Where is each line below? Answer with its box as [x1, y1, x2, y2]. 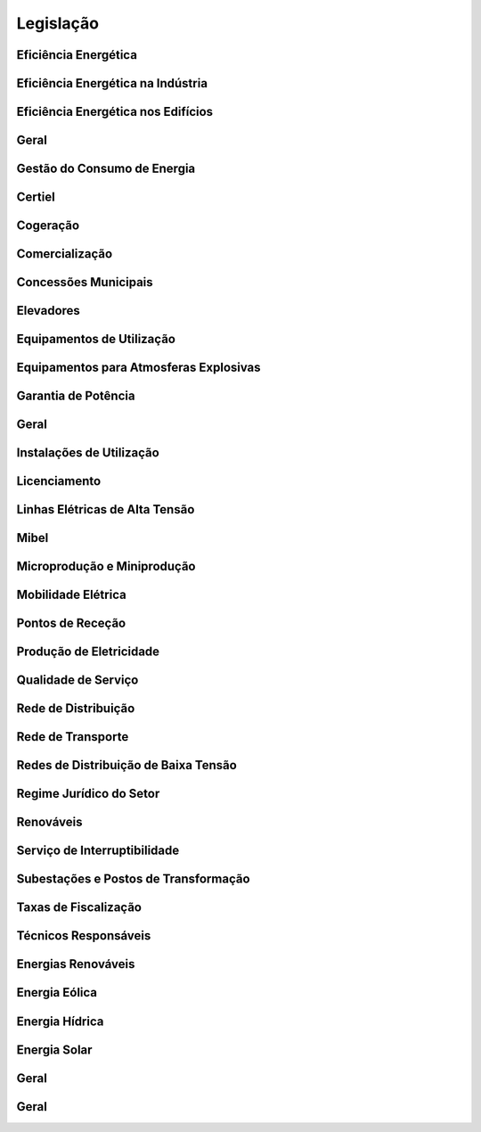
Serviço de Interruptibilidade [16, 843, 180, 858]
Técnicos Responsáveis [16, 928, 151, 944]
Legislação [16, 13, 100, 33]
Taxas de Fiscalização [16, 900, 143, 915]
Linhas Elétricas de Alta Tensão [16, 502, 195, 517]
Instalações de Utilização [16, 446, 159, 461]
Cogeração [16, 218, 80, 234]
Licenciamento [16, 473, 102, 489]
